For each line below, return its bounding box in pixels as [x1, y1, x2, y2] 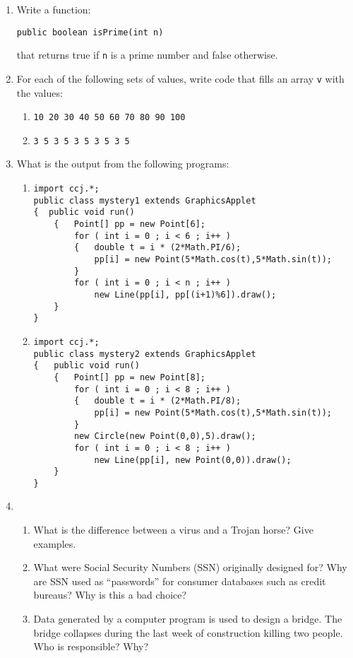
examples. [33, 536, 76, 551]
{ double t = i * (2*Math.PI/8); [73, 396, 241, 406]
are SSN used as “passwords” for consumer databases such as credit [33, 573, 326, 588]
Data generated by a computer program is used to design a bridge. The [33, 611, 342, 626]
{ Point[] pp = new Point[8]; [54, 372, 205, 382]
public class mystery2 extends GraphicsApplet [33, 348, 256, 359]
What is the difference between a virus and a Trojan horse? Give [33, 522, 313, 537]
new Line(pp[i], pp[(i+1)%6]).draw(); [94, 289, 277, 300]
